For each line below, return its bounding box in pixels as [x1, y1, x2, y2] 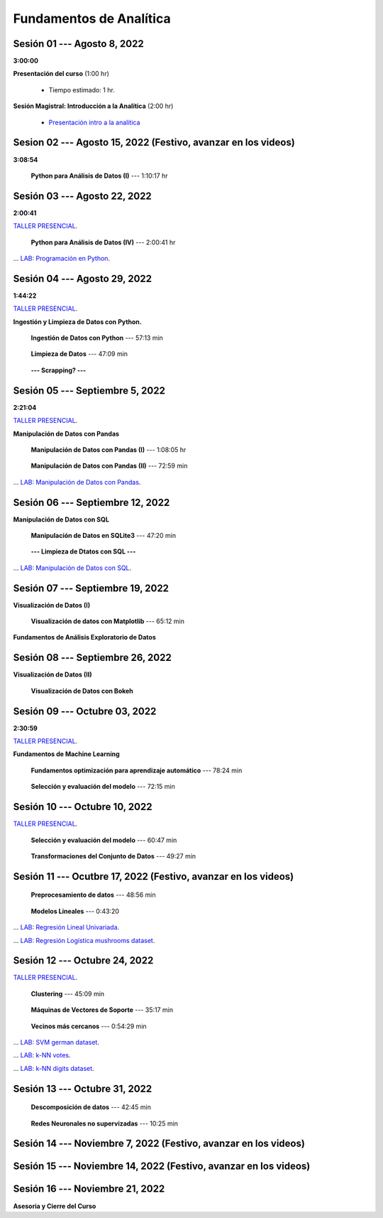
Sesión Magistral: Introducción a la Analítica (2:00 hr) [13, 102, 174, 110]
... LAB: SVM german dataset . [13, 1038, 99, 1046]
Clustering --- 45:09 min [30, 989, 105, 998]
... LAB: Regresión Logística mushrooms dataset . [13, 936, 155, 944]
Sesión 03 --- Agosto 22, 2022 [13, 190, 152, 202]
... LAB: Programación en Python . [13, 254, 110, 262]
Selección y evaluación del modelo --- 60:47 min [30, 836, 177, 844]
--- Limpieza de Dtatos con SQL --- [30, 547, 136, 556]
